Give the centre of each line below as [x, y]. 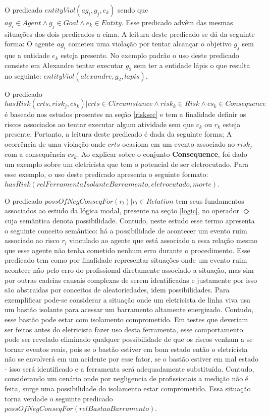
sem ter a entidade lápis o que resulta [192, 65]
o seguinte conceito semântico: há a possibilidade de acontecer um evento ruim [126, 230]
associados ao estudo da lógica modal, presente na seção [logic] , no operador [122, 211]
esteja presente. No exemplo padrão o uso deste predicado [150, 55]
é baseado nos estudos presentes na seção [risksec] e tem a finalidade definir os [125, 114]
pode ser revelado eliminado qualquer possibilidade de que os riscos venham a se [129, 339]
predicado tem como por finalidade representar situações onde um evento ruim [126, 260]
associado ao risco [32, 240]
